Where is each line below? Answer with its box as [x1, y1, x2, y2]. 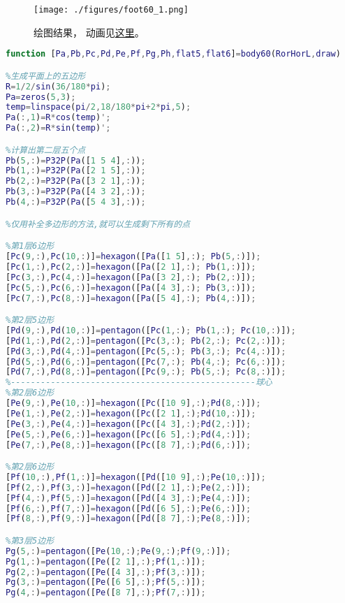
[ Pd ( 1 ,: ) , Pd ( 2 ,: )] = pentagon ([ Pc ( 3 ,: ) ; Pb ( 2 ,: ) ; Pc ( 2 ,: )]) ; [6, 335, 286, 346]
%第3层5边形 [6, 535, 54, 546]
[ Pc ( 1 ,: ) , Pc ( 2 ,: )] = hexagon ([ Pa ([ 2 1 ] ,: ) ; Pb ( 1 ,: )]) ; [6, 261, 256, 272]
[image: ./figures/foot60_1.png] [34, 5, 189, 15]
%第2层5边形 [6, 315, 54, 326]
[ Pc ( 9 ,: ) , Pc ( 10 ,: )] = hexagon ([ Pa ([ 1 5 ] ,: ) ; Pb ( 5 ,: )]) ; [6, 252, 261, 261]
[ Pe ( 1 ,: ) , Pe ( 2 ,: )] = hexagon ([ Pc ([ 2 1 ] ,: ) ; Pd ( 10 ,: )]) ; [6, 408, 256, 419]
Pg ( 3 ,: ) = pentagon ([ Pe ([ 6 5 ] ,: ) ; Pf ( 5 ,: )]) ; [6, 577, 206, 588]
